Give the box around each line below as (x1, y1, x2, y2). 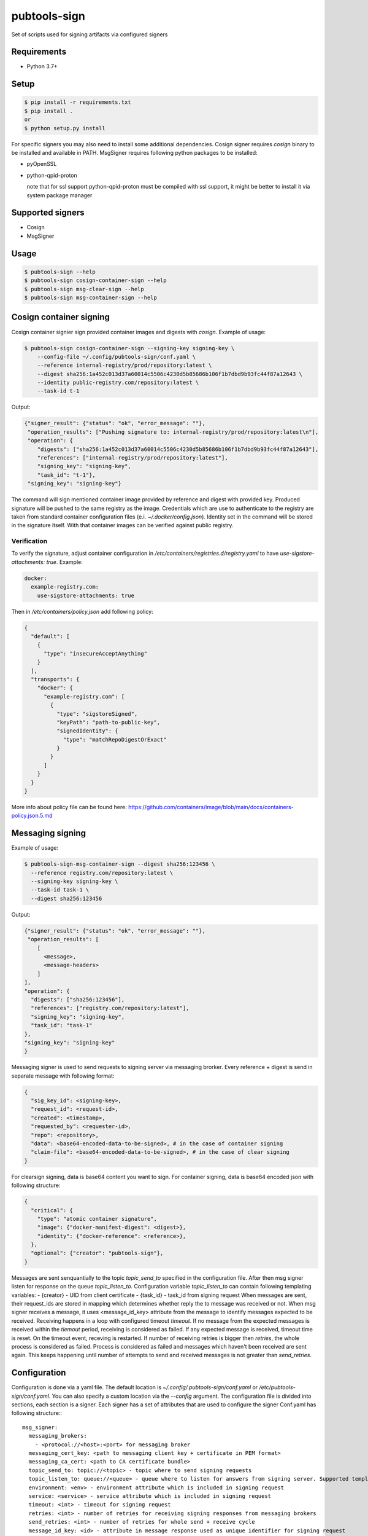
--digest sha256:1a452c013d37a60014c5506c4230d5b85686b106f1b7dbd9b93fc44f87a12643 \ (37, 370, 303, 377)
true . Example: (46, 558, 83, 565)
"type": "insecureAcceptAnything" (44, 650, 147, 657)
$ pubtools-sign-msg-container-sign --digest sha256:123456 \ (24, 861, 215, 868)
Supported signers (11, 208, 85, 218)
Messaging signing (11, 828, 86, 839)
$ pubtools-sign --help (24, 268, 96, 275)
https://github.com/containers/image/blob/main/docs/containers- (128, 804, 294, 810)
